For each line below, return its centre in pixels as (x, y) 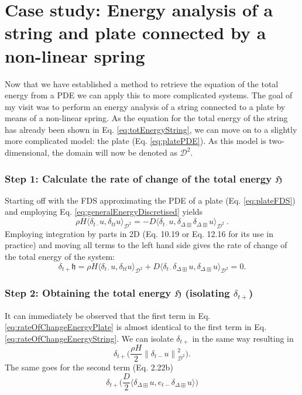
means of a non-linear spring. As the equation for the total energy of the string (146, 118)
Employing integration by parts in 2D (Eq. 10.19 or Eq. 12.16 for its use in (139, 233)
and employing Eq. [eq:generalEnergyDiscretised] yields (104, 212)
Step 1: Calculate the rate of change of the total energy (138, 178)
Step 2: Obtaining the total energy (88, 293)
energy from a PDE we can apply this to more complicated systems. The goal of (149, 95)
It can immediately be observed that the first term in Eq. (108, 315)
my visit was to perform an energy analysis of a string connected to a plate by (145, 106)
